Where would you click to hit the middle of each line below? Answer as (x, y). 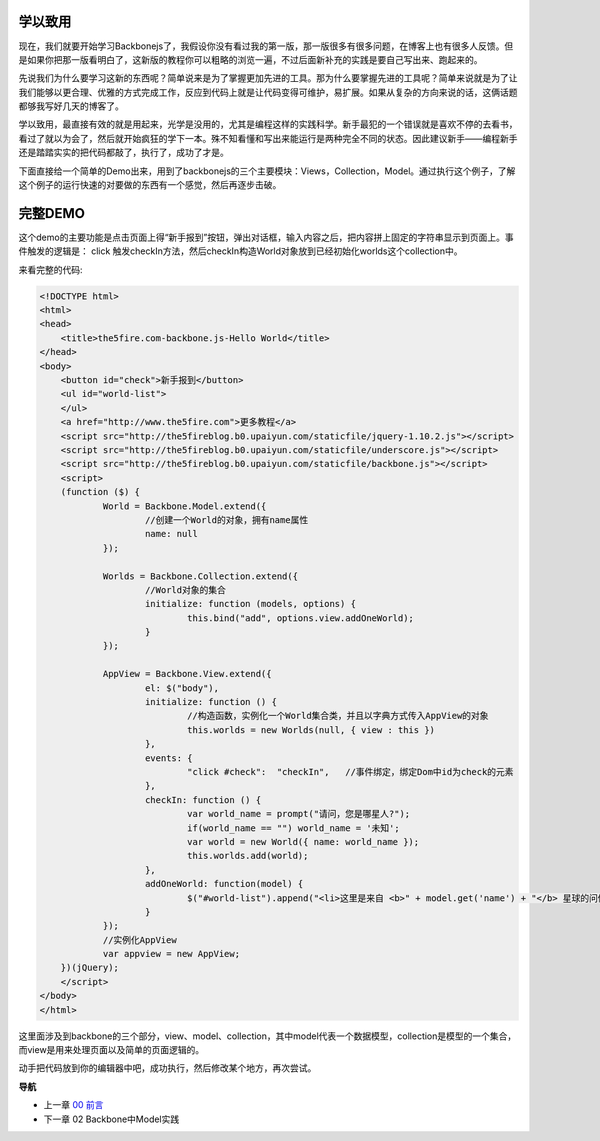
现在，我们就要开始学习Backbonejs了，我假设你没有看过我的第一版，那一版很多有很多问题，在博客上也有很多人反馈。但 (266, 46)
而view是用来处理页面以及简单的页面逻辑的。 (111, 1049)
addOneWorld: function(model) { (224, 884)
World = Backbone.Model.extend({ (184, 506)
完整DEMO (51, 213)
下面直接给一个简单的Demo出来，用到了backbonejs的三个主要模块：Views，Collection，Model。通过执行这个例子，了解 (267, 171)
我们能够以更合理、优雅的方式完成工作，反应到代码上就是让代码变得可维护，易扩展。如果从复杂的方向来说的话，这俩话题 (268, 92)
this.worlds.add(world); (247, 856)
